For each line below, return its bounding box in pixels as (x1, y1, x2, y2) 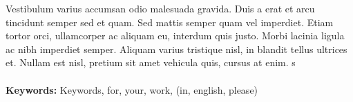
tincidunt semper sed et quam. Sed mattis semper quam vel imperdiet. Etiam (6, 14, 334, 29)
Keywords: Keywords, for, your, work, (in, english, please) (6, 82, 258, 96)
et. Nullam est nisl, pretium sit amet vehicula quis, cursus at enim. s (6, 55, 296, 70)
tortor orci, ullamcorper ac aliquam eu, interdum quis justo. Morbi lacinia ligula (6, 28, 345, 43)
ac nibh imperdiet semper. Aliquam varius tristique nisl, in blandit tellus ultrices (6, 41, 347, 56)
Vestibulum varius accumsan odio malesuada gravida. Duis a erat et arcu (6, 1, 315, 15)
